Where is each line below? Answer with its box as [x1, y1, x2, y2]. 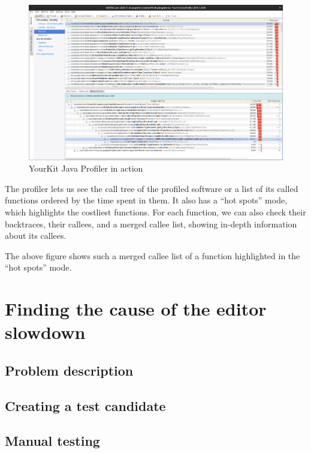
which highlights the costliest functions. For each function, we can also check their [5, 206, 306, 218]
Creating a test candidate [5, 396, 166, 415]
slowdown [5, 320, 86, 344]
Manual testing [5, 431, 100, 450]
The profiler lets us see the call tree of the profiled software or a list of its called [5, 182, 298, 194]
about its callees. [5, 229, 67, 242]
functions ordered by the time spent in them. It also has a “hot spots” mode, [5, 194, 288, 206]
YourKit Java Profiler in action [29, 162, 143, 175]
